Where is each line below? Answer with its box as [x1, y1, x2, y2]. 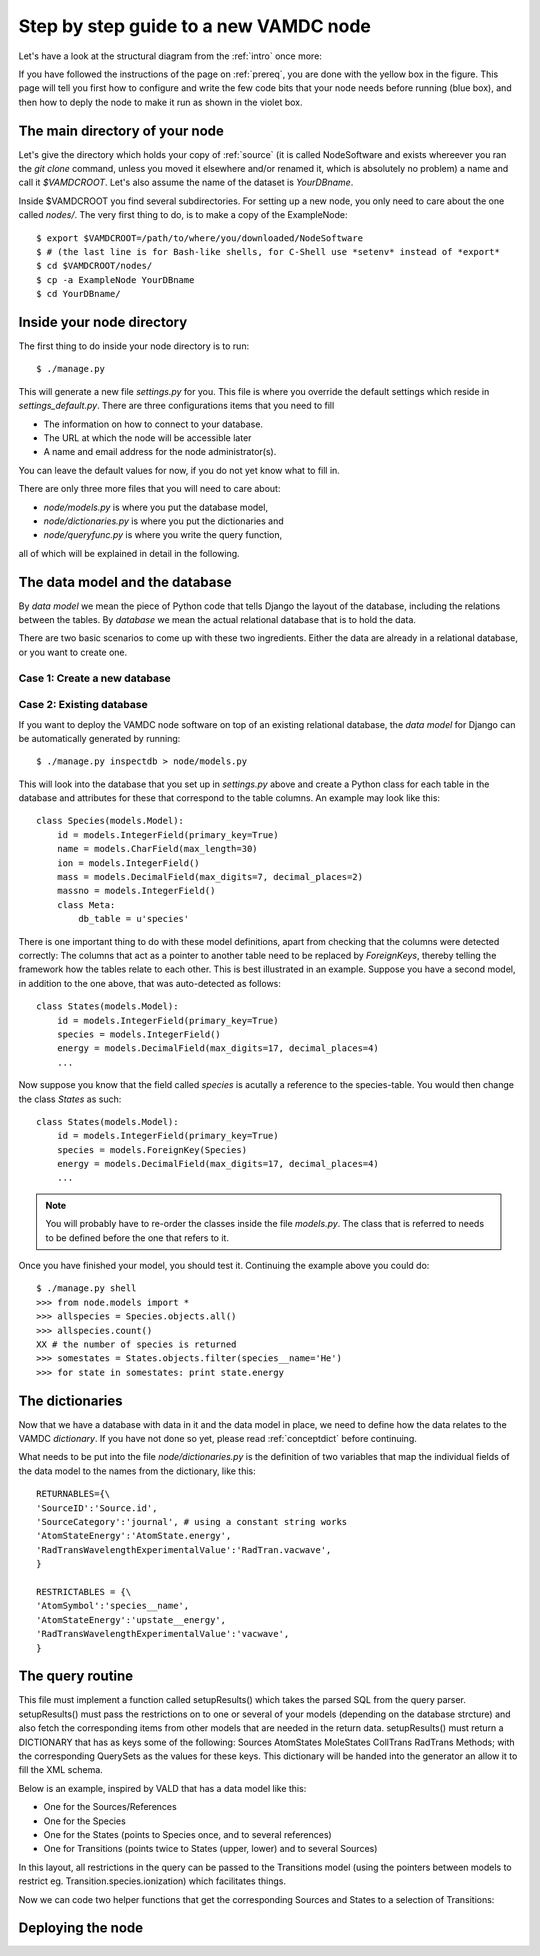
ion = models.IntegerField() [56, 857, 200, 869]
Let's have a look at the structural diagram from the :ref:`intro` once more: [18, 50, 322, 62]
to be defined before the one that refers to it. [45, 1231, 230, 1244]
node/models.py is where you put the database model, [43, 501, 269, 513]
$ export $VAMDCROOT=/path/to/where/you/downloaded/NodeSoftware [36, 232, 364, 244]
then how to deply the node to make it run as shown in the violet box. [18, 96, 303, 108]
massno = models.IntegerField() [56, 885, 216, 897]
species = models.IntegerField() [56, 1028, 222, 1040]
